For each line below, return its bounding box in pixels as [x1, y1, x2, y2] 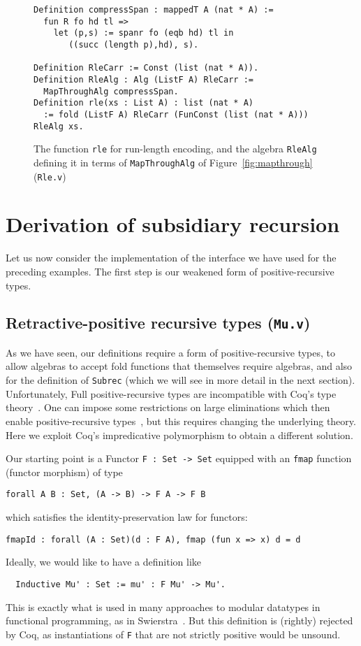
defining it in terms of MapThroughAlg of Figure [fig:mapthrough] [34, 155, 313, 169]
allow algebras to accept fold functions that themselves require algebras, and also [6, 359, 353, 373]
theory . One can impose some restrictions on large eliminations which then [6, 400, 330, 415]
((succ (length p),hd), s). [68, 39, 199, 50]
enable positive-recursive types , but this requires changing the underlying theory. [6, 413, 356, 428]
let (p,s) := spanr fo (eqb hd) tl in [53, 28, 234, 38]
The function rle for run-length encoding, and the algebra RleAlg [34, 141, 317, 156]
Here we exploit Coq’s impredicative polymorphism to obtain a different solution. [6, 427, 353, 442]
